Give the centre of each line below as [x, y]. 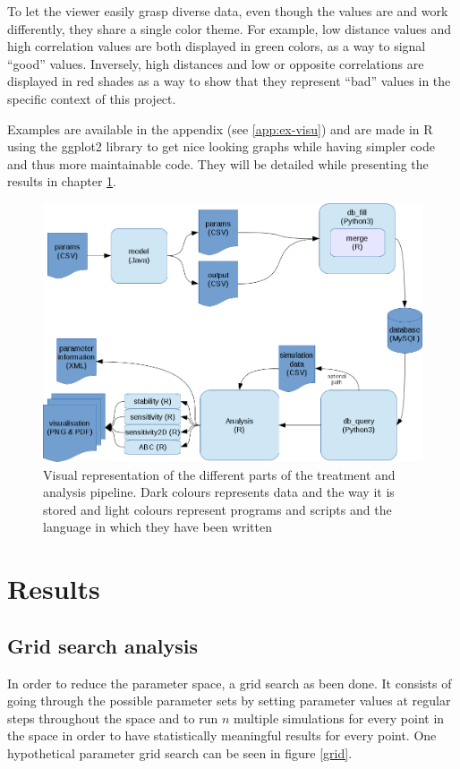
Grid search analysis [103, 645]
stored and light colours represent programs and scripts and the [217, 509]
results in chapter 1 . [62, 181]
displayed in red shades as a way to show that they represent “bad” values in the [229, 81]
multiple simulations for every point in [339, 718]
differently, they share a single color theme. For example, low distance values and [230, 28]
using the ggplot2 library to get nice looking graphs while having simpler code [221, 146]
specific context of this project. [92, 98]
